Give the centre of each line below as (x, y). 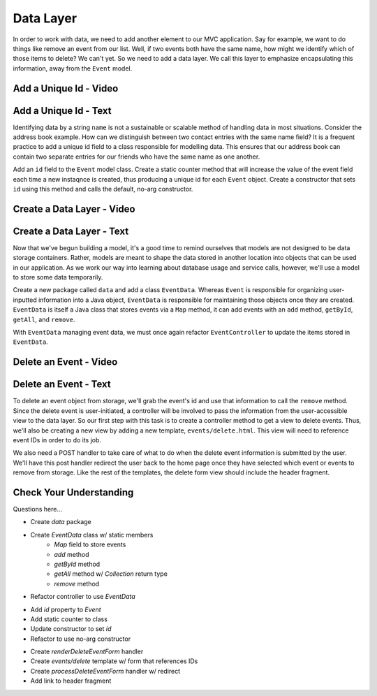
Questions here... (38, 509)
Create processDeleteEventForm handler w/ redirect (105, 671)
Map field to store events (90, 544)
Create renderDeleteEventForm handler (87, 652)
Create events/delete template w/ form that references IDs (114, 661)
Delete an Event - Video (65, 362)
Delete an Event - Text (62, 384)
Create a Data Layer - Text (71, 231)
